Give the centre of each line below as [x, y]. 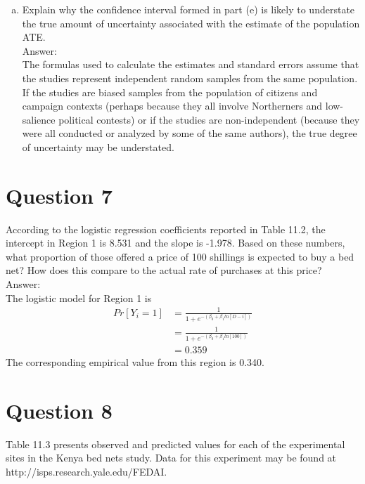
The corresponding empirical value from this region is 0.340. [135, 362]
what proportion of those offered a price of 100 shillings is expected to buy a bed [180, 256]
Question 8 [59, 410]
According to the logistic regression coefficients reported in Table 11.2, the [166, 229]
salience [39, 119]
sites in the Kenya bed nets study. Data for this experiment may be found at [171, 458]
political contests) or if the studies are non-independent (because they [209, 119]
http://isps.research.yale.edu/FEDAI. [87, 471]
